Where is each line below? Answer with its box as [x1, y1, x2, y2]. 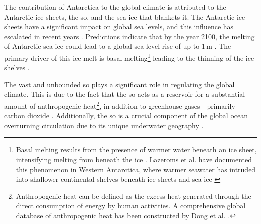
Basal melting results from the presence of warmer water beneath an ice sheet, [16, 144, 257, 155]
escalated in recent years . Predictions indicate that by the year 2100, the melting [4, 31, 255, 41]
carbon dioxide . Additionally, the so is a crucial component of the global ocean [4, 110, 248, 121]
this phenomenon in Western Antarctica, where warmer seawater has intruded [16, 164, 256, 174]
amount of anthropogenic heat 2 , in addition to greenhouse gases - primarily [4, 99, 235, 111]
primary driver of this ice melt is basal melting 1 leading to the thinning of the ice [4, 51, 254, 63]
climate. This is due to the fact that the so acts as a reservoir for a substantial [4, 89, 245, 99]
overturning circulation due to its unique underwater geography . [4, 120, 204, 130]
